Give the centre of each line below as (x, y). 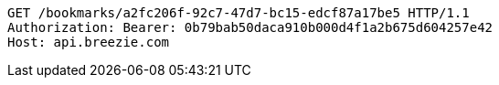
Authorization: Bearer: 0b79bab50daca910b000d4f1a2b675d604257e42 (250, 27)
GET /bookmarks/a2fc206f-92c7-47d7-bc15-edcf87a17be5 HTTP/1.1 (239, 13)
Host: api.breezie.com (89, 42)
